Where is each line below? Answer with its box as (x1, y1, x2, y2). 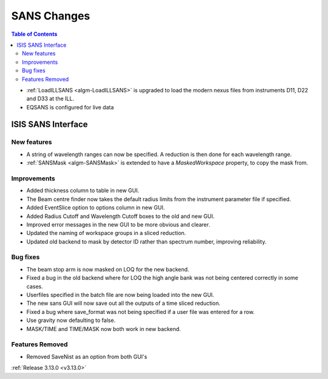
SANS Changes (11, 9, 91, 22)
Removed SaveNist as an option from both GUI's (26, 353, 148, 360)
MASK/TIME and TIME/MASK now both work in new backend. (26, 325, 182, 332)
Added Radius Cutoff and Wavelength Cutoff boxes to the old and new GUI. (26, 213, 215, 220)
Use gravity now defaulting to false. (26, 316, 115, 324)
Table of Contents (11, 30, 58, 38)
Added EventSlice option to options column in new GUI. (26, 204, 165, 211)
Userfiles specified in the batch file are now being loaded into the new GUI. (26, 292, 214, 299)
